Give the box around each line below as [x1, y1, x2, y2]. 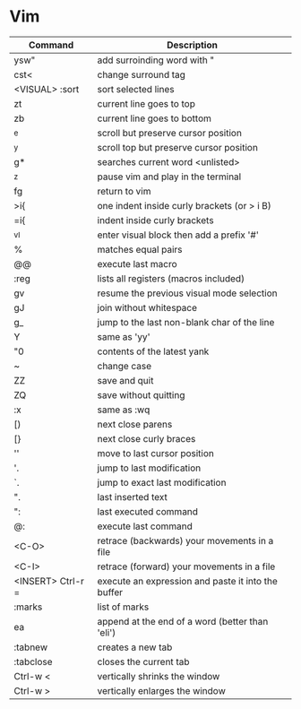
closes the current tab [97, 655, 190, 668]
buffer [97, 585, 124, 598]
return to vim [97, 185, 151, 197]
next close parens [97, 418, 173, 430]
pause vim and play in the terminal [97, 170, 242, 183]
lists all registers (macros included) [97, 272, 245, 284]
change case [97, 359, 152, 372]
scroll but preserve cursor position [97, 126, 242, 139]
